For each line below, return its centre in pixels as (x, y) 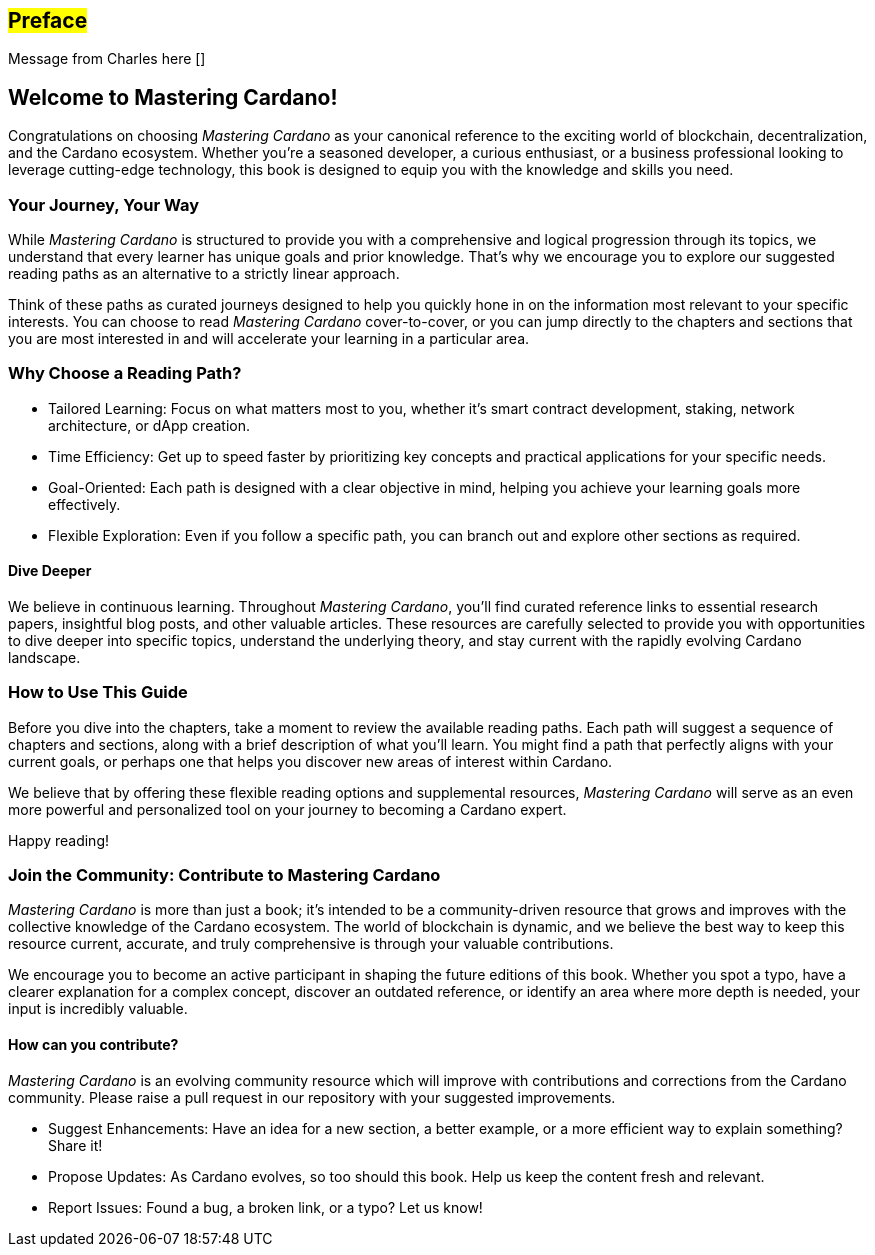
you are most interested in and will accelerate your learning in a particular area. (269, 339)
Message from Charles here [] (107, 59)
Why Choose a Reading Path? (125, 373)
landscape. (44, 657)
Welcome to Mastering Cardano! (173, 97)
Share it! (75, 1145)
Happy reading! (58, 840)
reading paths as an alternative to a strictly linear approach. (204, 274)
